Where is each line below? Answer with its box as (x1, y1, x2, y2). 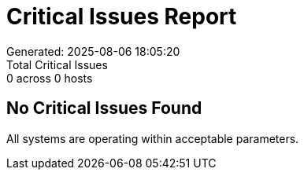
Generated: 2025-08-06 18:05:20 (6, 44, 180, 58)
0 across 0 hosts (6, 71, 93, 85)
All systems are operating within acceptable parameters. (6, 131, 299, 145)
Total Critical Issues (6, 57, 108, 71)
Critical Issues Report (6, 3, 237, 30)
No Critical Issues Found (6, 98, 202, 119)
